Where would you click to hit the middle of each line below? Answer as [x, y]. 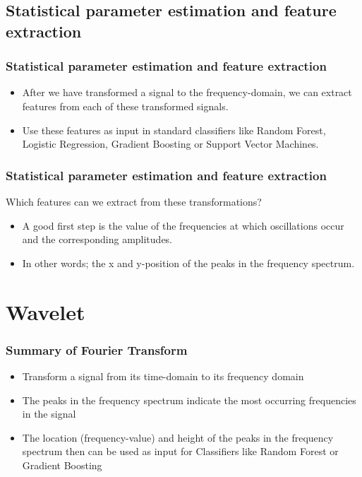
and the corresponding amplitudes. [97, 239]
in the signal [49, 414]
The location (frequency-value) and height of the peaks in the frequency [178, 437]
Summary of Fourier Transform [97, 349]
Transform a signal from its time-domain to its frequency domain [163, 376]
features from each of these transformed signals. [125, 106]
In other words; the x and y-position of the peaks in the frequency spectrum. [188, 263]
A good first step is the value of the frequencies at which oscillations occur [183, 225]
